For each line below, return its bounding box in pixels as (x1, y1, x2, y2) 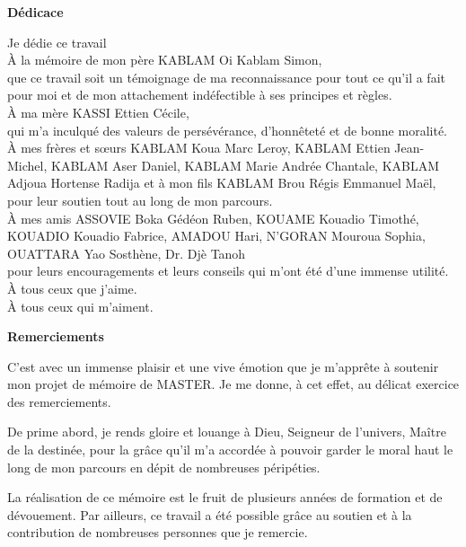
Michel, (7, 155, 48, 174)
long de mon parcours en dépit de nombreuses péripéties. (7, 457, 321, 476)
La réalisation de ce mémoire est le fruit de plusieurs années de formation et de (7, 488, 443, 507)
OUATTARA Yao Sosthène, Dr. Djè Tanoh (7, 243, 246, 262)
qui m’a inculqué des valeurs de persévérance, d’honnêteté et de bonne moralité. (7, 120, 447, 139)
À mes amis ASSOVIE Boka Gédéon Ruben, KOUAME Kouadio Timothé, (7, 208, 419, 227)
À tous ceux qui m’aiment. (7, 296, 154, 315)
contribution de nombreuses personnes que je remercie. (7, 523, 308, 542)
